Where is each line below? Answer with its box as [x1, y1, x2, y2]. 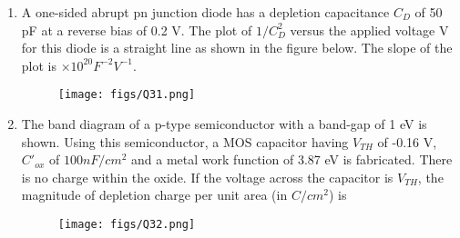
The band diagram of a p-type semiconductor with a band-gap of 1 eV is [21, 114, 427, 134]
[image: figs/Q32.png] [57, 218, 196, 231]
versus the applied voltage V [290, 20, 449, 39]
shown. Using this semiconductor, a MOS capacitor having [21, 132, 349, 151]
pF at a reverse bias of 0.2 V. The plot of [21, 20, 252, 39]
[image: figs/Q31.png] [57, 88, 196, 102]
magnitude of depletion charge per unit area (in [21, 185, 288, 204]
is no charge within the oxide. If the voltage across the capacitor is [21, 167, 394, 186]
